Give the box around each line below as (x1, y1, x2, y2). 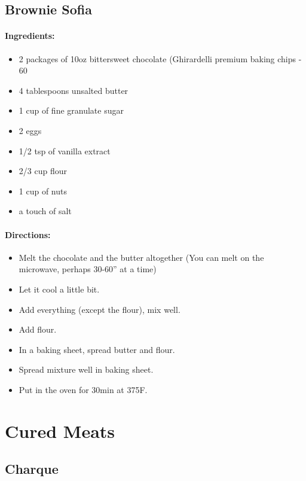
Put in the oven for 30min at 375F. (19, 383, 148, 395)
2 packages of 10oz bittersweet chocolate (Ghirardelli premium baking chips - (19, 52, 302, 65)
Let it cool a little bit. (19, 282, 100, 295)
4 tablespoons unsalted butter (19, 84, 128, 96)
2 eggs (19, 124, 42, 136)
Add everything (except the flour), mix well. (19, 303, 180, 315)
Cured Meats (5, 418, 115, 443)
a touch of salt (19, 205, 72, 217)
